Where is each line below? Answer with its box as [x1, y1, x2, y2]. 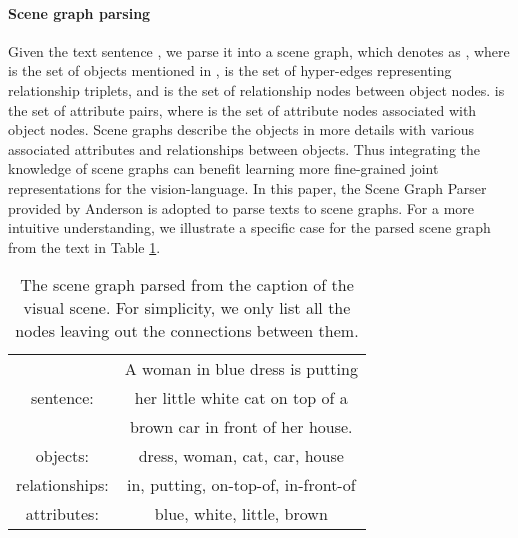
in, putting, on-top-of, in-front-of [127, 473, 356, 497]
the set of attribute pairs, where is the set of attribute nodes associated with [8, 99, 477, 120]
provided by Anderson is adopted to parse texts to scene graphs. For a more [8, 197, 474, 218]
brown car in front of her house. [130, 415, 353, 439]
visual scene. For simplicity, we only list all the [23, 296, 351, 320]
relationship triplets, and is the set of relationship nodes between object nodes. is [8, 79, 505, 100]
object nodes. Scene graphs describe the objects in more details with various [8, 119, 475, 140]
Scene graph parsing [8, 2, 151, 23]
